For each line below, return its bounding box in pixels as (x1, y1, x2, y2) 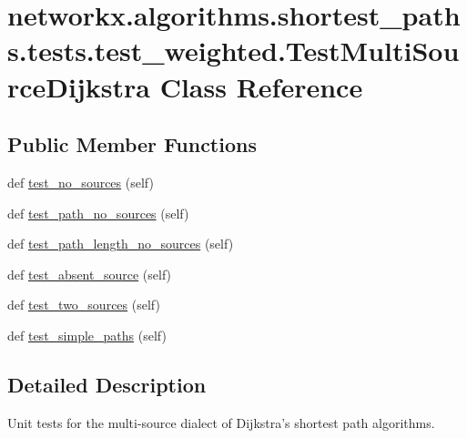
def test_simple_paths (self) (7, 325, 167, 344)
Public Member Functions (7, 130, 257, 158)
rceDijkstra (7, 67, 150, 105)
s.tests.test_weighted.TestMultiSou (7, 32, 460, 69)
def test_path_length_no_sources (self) (7, 234, 234, 253)
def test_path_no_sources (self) (7, 203, 189, 222)
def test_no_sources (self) (7, 172, 154, 191)
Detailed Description (7, 370, 207, 398)
